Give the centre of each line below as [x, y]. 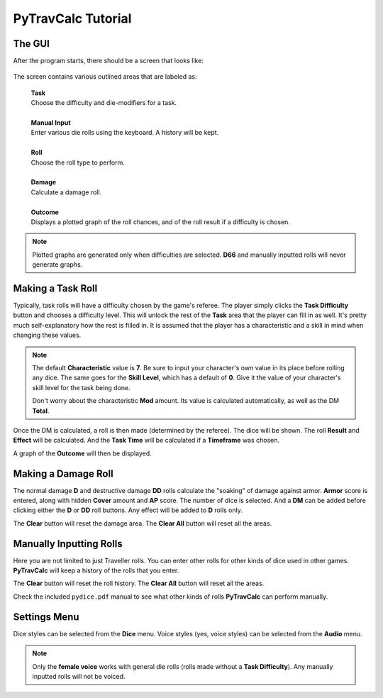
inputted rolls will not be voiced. [79, 676]
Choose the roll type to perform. [78, 162]
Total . [41, 411]
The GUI [31, 44]
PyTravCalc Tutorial [72, 18]
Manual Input [51, 123]
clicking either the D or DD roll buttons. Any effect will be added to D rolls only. [128, 510]
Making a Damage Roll [63, 473]
